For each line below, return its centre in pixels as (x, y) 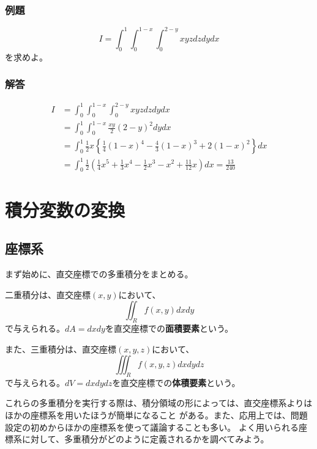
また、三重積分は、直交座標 (61, 349)
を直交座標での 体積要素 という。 (176, 382)
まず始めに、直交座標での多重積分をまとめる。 (99, 273)
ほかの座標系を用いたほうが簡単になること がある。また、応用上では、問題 (156, 415)
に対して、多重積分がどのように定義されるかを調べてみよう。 (145, 439)
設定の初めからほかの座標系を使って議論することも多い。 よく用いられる (152, 427)
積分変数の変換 (65, 209)
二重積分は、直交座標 (48, 294)
